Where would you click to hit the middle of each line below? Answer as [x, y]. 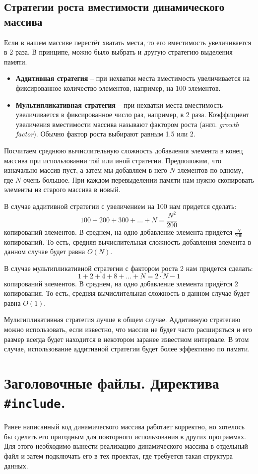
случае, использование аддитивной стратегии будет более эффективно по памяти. [127, 349]
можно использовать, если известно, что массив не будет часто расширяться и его [128, 329]
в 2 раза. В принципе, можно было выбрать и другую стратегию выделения [118, 52]
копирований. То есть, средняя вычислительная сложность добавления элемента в [128, 241]
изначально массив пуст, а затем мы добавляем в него [86, 170]
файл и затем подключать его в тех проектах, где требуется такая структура [118, 456]
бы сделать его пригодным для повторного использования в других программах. [125, 436]
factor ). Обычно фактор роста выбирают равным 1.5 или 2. [105, 134]
